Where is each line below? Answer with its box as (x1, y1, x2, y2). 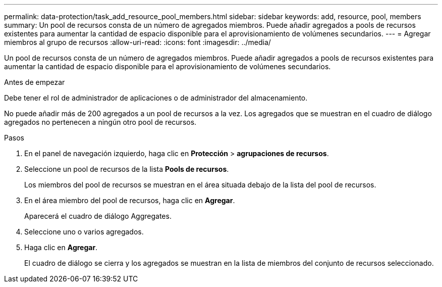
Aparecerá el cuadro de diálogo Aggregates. (24, 212, 172, 220)
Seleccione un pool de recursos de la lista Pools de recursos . (24, 165, 229, 173)
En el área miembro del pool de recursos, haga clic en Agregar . (24, 196, 235, 205)
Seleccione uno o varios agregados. (24, 227, 144, 236)
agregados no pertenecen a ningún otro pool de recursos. (4, 118, 197, 126)
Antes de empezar (4, 78, 65, 86)
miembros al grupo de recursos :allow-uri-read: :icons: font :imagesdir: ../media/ (4, 38, 271, 46)
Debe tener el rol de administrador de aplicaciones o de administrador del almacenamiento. (4, 93, 308, 102)
